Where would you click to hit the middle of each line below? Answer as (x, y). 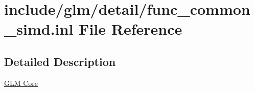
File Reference (131, 29)
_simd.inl (39, 29)
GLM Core (21, 83)
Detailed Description (60, 61)
